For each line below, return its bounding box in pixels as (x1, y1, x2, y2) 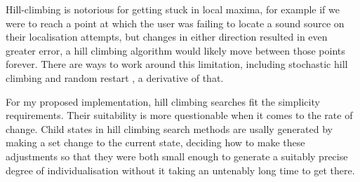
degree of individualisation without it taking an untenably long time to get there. (6, 162, 355, 177)
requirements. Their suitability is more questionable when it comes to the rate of (6, 108, 353, 122)
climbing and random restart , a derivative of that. (6, 70, 224, 85)
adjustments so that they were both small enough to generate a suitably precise (6, 148, 348, 163)
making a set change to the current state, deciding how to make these (6, 135, 305, 150)
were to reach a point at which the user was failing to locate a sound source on (6, 15, 345, 30)
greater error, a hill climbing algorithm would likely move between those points (6, 43, 345, 57)
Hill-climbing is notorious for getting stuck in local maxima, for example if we (6, 2, 340, 16)
